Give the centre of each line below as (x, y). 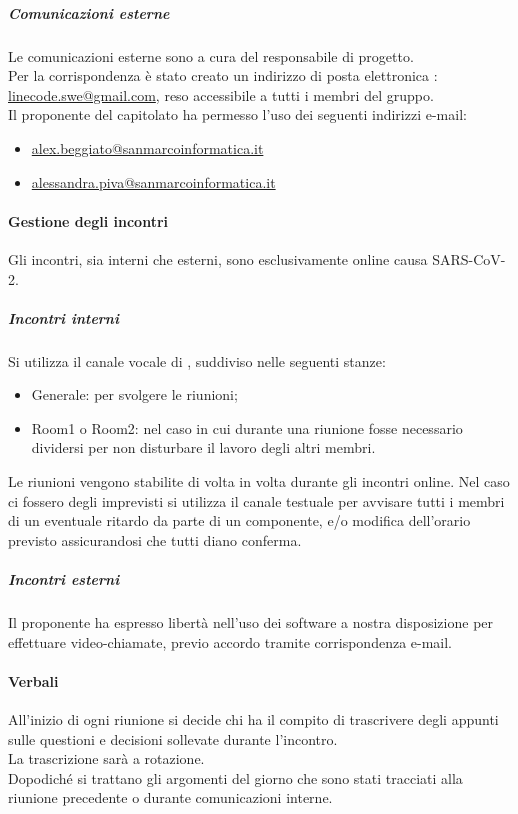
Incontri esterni (64, 579)
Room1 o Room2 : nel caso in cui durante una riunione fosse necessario (247, 427)
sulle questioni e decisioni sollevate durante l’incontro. (173, 738)
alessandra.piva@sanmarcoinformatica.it (153, 181)
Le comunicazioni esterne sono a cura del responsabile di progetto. (211, 55)
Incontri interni (63, 317)
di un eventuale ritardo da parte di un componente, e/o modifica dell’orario (239, 520)
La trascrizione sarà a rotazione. (106, 758)
